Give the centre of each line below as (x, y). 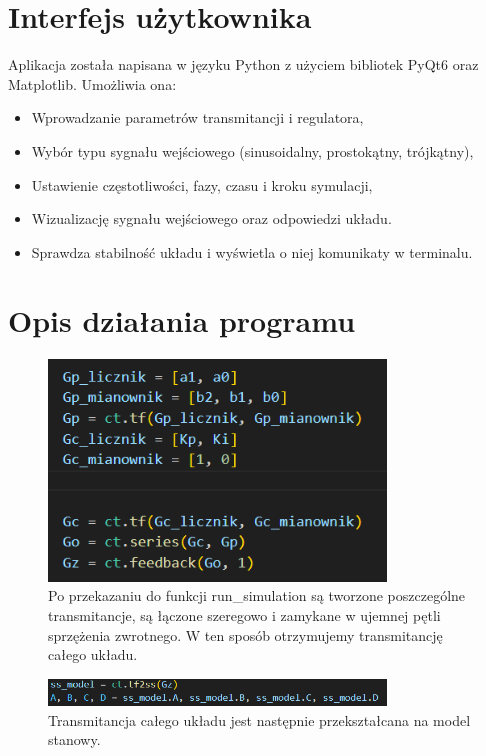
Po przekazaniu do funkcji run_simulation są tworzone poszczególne (257, 595)
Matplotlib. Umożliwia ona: (92, 83)
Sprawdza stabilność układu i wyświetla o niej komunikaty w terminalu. (252, 251)
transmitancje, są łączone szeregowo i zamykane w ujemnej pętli (244, 614)
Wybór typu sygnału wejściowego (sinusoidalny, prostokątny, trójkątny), (252, 150)
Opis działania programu (182, 320)
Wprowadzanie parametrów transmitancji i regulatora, (197, 117)
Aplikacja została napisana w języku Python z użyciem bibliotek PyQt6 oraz (243, 64)
